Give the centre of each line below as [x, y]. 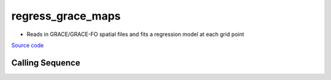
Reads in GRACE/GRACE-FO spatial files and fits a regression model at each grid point [135, 34]
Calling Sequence [46, 63]
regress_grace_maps [66, 16]
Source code [28, 45]
